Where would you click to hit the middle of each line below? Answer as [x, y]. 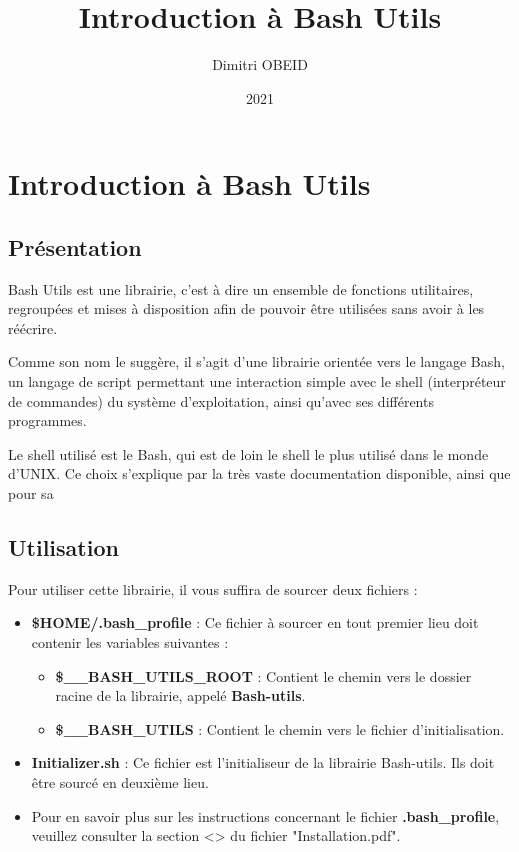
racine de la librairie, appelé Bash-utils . [180, 695]
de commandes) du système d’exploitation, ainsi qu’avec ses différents [221, 400]
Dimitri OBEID [260, 64]
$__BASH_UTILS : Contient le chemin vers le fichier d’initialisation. [280, 728]
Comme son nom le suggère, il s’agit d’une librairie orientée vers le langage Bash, [256, 361]
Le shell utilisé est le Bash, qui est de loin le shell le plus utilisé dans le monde [248, 453]
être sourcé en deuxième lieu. [120, 782]
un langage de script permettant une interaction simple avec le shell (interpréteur [257, 381]
